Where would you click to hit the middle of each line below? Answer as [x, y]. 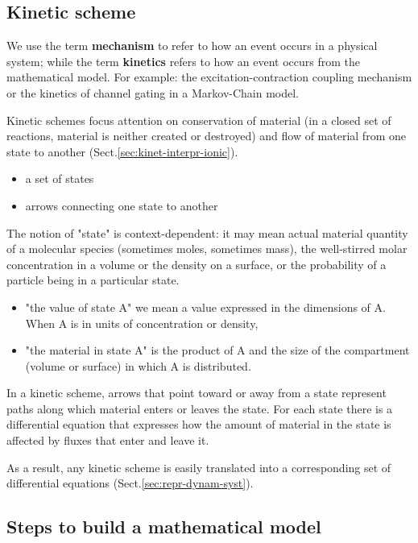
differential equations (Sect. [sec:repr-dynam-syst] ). [130, 483]
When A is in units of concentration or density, [142, 323]
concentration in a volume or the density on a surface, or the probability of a [197, 264]
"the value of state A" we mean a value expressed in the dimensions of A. [205, 307]
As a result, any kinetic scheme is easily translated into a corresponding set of [199, 467]
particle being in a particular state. [93, 280]
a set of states [60, 178]
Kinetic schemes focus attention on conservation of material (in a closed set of [199, 120]
